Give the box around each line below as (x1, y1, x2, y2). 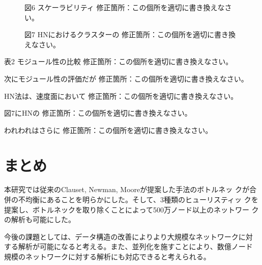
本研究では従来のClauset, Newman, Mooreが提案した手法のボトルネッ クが (4, 184, 249, 195)
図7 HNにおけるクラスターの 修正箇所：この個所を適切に (24, 29, 215, 40)
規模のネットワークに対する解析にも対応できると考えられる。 (4, 251, 211, 262)
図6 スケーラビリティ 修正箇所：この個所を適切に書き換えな (24, 2, 225, 12)
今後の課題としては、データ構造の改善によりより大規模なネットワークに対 (4, 231, 253, 242)
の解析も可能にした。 (4, 214, 75, 225)
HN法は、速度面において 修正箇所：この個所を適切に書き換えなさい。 (4, 90, 238, 101)
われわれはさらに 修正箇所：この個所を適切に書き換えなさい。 (4, 124, 213, 135)
